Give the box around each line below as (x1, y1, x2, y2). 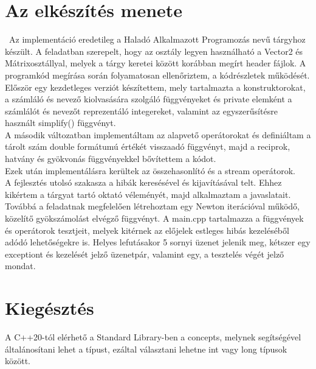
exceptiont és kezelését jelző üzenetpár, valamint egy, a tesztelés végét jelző (5, 247, 284, 260)
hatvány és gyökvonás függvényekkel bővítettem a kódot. (5, 152, 216, 165)
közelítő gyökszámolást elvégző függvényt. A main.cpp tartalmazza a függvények (5, 212, 304, 225)
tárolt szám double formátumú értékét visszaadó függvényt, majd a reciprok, (5, 140, 290, 153)
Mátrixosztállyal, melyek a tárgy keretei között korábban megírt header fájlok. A (5, 57, 306, 69)
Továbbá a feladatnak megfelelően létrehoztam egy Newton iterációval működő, (5, 200, 300, 213)
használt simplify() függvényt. (5, 116, 116, 129)
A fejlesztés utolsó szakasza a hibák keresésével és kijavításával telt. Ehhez (5, 176, 282, 189)
